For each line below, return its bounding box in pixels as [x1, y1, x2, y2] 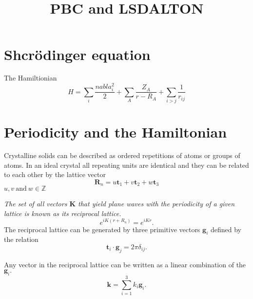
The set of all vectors [4, 199, 67, 209]
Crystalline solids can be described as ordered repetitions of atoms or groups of [4, 150, 240, 160]
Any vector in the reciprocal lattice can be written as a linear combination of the [4, 259, 246, 269]
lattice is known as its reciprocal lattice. [4, 208, 121, 218]
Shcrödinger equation [4, 44, 151, 64]
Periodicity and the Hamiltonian [4, 122, 227, 142]
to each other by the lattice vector [4, 169, 106, 179]
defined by [210, 224, 241, 234]
